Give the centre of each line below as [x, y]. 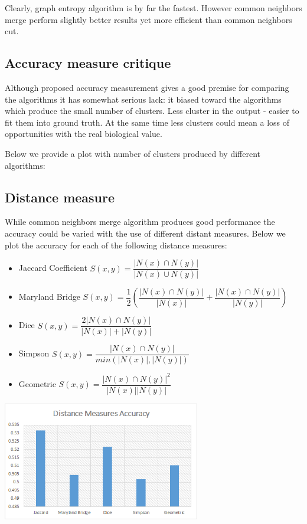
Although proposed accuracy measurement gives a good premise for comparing [147, 87]
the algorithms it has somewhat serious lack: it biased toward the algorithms [143, 99]
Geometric [37, 384]
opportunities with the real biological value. [84, 134]
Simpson [34, 353]
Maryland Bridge [49, 297]
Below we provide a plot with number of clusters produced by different [133, 153]
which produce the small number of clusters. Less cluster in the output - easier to [152, 111]
